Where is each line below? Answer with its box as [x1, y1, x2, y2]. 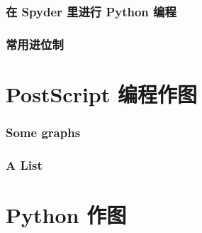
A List [6, 156, 43, 173]
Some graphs [6, 123, 81, 141]
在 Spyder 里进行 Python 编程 [6, 2, 176, 20]
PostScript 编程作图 [6, 79, 197, 108]
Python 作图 [6, 200, 127, 229]
